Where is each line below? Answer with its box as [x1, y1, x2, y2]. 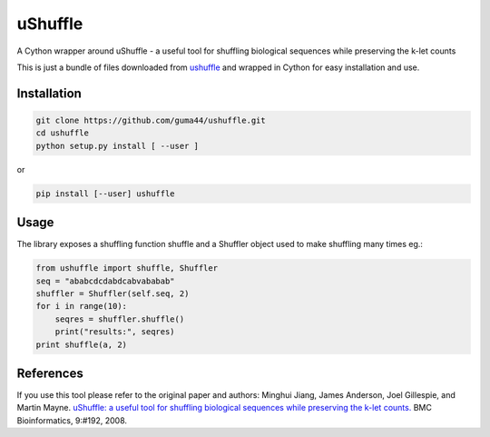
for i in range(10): [35, 301, 127, 312]
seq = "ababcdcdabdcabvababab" [35, 275, 176, 286]
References [16, 365, 83, 381]
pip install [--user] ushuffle [35, 188, 176, 199]
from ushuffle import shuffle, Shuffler [35, 263, 218, 273]
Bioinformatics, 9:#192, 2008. [16, 414, 127, 426]
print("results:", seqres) [54, 327, 176, 337]
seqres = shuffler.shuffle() [54, 313, 185, 324]
